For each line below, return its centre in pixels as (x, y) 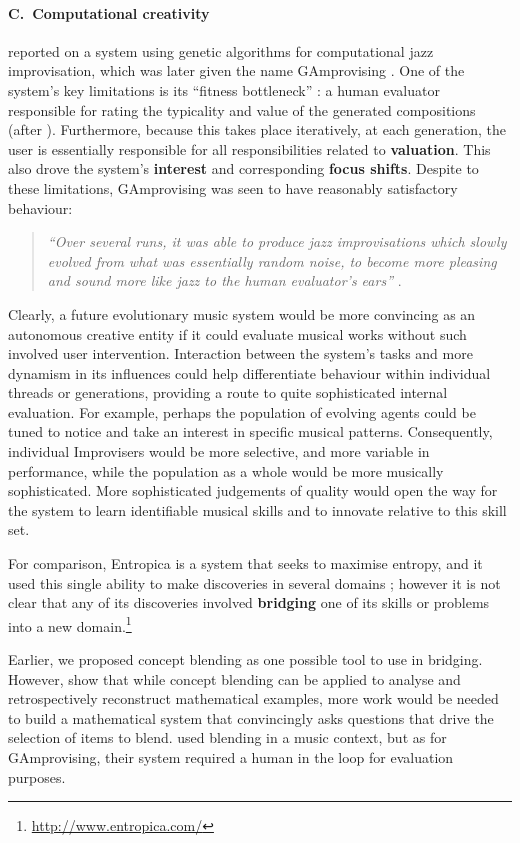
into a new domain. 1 (70, 624)
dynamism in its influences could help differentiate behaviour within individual (249, 372)
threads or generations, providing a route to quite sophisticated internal (228, 392)
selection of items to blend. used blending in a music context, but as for (227, 737)
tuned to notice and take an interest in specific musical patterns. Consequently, (250, 431)
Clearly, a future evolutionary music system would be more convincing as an (242, 313)
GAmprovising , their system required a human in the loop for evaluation (231, 757)
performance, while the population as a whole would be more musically (226, 470)
